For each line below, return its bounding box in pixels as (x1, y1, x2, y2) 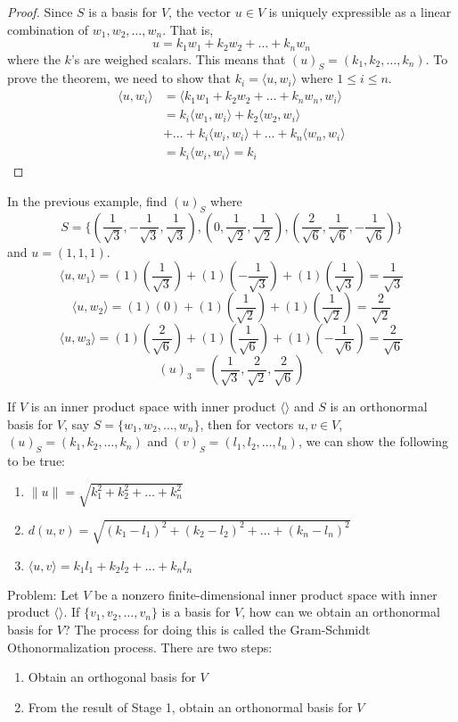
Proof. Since (7, 3, 73, 21)
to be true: (7, 452, 65, 470)
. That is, (162, 20, 214, 38)
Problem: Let (7, 585, 79, 603)
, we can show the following (298, 432, 448, 451)
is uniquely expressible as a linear (268, 3, 452, 21)
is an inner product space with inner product (30, 397, 276, 416)
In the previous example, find (7, 191, 168, 210)
